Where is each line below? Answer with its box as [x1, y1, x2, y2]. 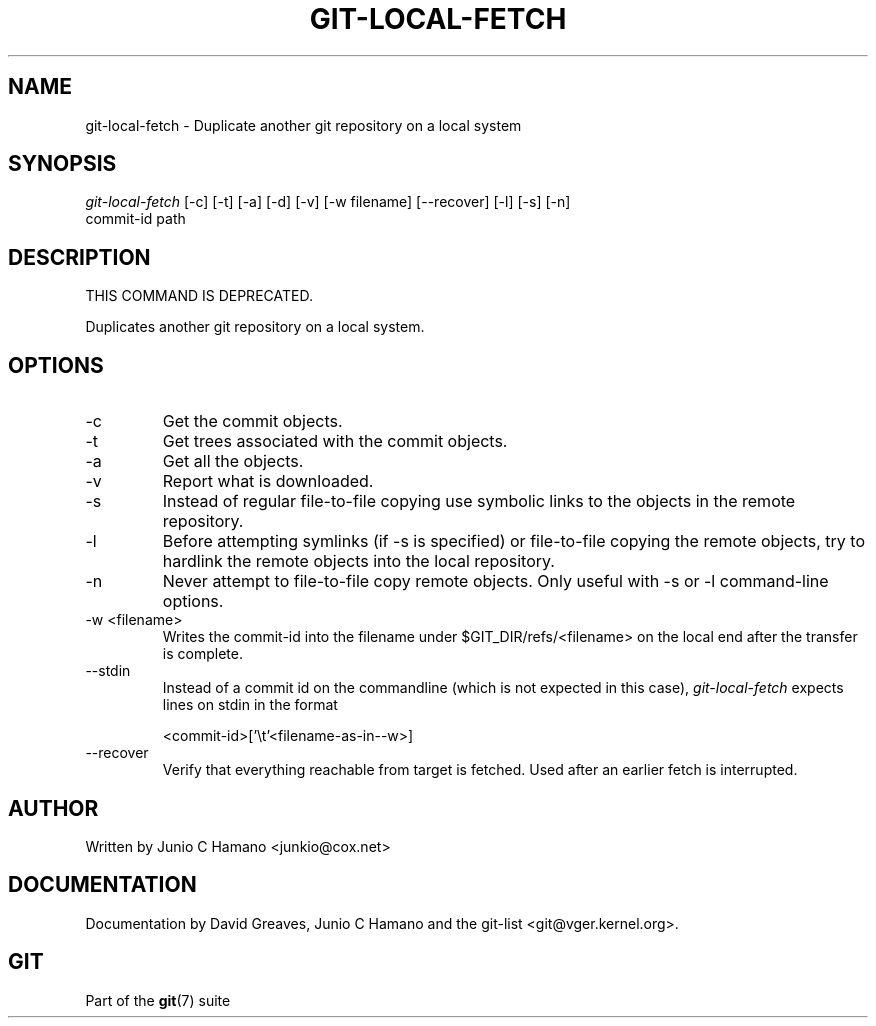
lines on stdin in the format [162, 696, 338, 714]
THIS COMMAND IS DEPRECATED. [85, 287, 313, 305]
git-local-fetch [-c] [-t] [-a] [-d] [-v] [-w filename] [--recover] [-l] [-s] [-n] [85, 193, 571, 211]
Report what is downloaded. [162, 471, 374, 492]
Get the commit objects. [162, 411, 343, 432]
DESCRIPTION [8, 244, 151, 270]
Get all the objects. [162, 451, 304, 472]
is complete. [162, 645, 243, 663]
